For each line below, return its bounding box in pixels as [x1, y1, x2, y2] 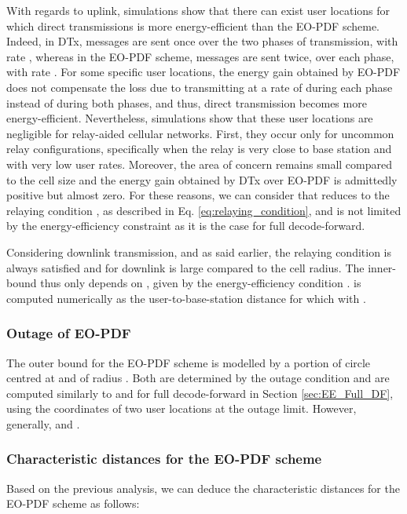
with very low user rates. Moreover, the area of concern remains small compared [6, 155, 392, 172]
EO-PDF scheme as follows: [6, 495, 140, 512]
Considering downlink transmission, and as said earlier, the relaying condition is [6, 243, 391, 260]
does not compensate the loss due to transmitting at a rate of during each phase [6, 78, 393, 95]
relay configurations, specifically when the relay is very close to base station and [6, 140, 392, 157]
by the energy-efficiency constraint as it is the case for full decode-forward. [6, 217, 365, 234]
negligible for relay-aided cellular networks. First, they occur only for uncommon [6, 125, 394, 141]
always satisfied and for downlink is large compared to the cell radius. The [6, 259, 365, 275]
